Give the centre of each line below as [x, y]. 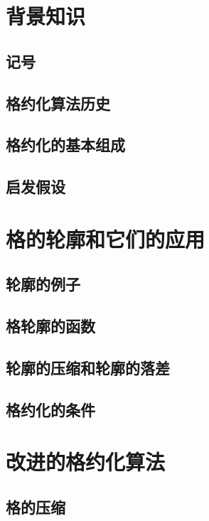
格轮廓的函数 [50, 326]
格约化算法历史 [58, 103]
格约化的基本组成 [65, 145]
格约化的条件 [50, 409]
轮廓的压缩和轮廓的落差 [88, 367]
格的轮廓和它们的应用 [106, 238]
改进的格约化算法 [86, 462]
